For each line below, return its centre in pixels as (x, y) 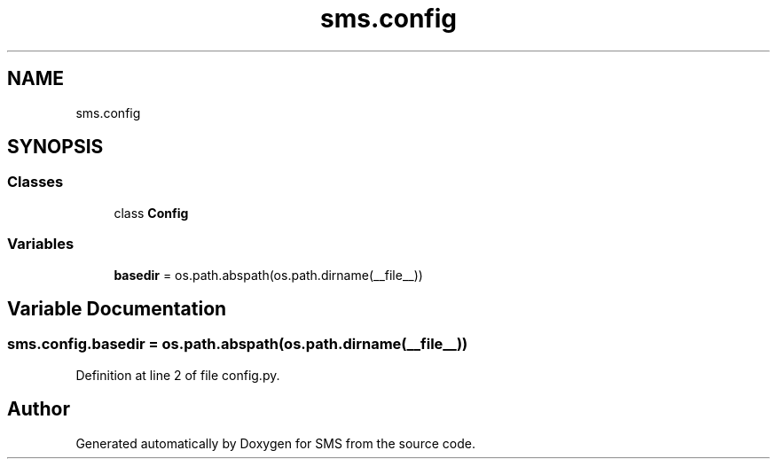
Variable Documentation (117, 308)
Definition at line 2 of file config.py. (178, 375)
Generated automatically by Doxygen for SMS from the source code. (275, 443)
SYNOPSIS (55, 147)
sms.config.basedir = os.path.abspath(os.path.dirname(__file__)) (238, 344)
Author (39, 409)
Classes (35, 182)
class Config (151, 213)
